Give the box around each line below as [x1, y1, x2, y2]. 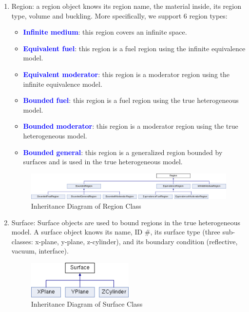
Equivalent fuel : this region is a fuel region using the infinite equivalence [23, 43, 246, 53]
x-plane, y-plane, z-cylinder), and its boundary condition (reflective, [35, 236, 238, 246]
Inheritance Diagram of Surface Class [31, 299, 143, 309]
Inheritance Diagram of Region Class [31, 201, 141, 211]
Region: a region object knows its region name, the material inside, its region [11, 1, 241, 11]
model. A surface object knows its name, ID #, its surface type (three [11, 227, 220, 237]
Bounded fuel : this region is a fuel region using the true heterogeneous [23, 95, 239, 105]
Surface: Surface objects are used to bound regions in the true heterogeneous [11, 217, 240, 227]
